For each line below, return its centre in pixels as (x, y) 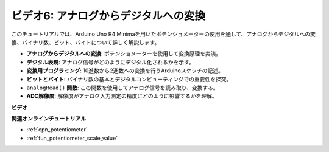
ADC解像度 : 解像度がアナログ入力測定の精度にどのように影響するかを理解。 (122, 96)
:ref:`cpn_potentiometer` (57, 130)
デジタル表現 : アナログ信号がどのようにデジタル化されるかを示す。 (110, 62)
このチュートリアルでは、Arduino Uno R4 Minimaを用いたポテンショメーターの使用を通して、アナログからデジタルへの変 (164, 34)
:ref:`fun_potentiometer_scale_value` (72, 138)
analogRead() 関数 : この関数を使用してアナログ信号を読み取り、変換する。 (122, 88)
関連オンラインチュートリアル (49, 119)
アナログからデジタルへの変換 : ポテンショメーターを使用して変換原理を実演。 (124, 54)
